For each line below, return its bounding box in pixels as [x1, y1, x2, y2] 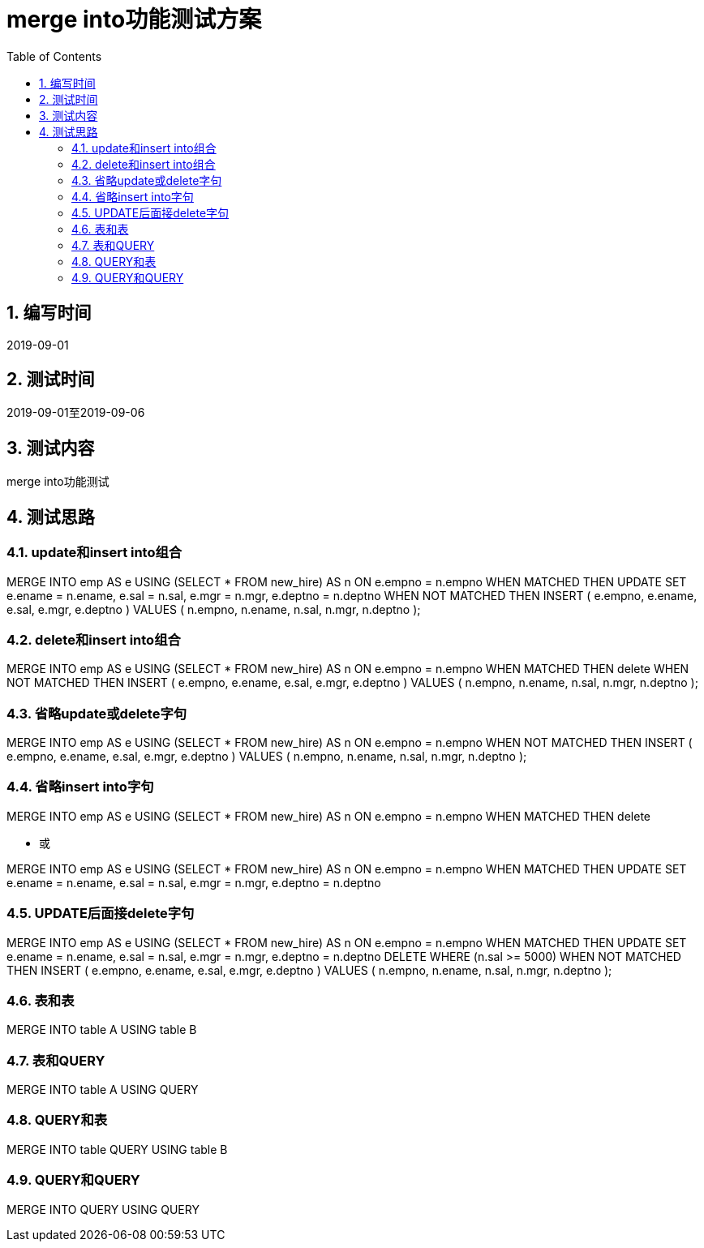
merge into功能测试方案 [6, 6, 262, 33]
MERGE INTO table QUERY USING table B [6, 1142, 228, 1156]
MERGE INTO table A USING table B [6, 1023, 197, 1037]
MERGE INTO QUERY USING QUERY [6, 1202, 200, 1216]
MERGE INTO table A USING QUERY [6, 1083, 199, 1096]
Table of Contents [6, 49, 102, 63]
